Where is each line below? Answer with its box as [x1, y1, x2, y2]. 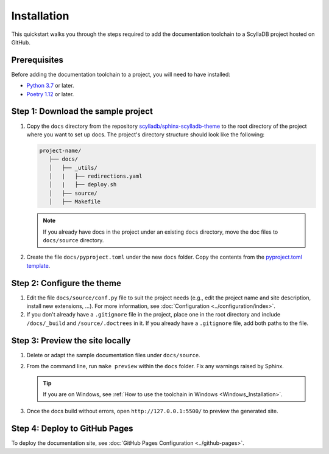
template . [26, 262, 51, 269]
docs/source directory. [43, 237, 104, 244]
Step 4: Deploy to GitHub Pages [11, 424, 133, 434]
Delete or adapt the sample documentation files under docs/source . [26, 351, 200, 358]
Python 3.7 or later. [26, 82, 74, 89]
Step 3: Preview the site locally [11, 335, 131, 346]
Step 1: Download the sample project [11, 107, 154, 117]
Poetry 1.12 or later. [26, 90, 74, 97]
